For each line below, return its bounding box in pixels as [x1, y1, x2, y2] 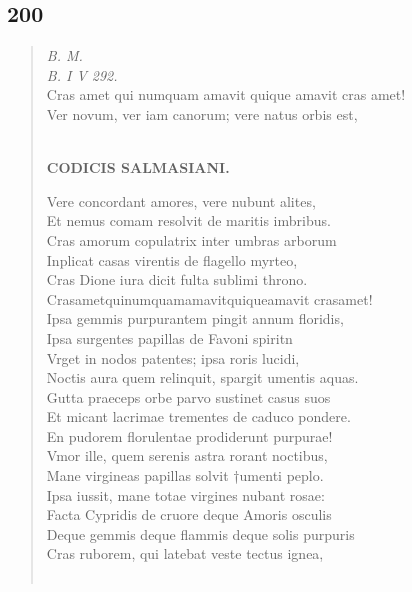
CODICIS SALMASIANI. [46, 157, 230, 178]
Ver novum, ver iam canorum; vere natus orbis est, [46, 103, 358, 124]
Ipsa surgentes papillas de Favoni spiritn [46, 327, 293, 348]
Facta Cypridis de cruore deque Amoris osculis [46, 504, 332, 525]
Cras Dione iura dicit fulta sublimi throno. [46, 269, 308, 290]
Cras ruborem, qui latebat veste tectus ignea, [46, 543, 324, 564]
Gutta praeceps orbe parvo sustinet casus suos [46, 386, 331, 407]
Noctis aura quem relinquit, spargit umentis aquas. [46, 367, 359, 388]
